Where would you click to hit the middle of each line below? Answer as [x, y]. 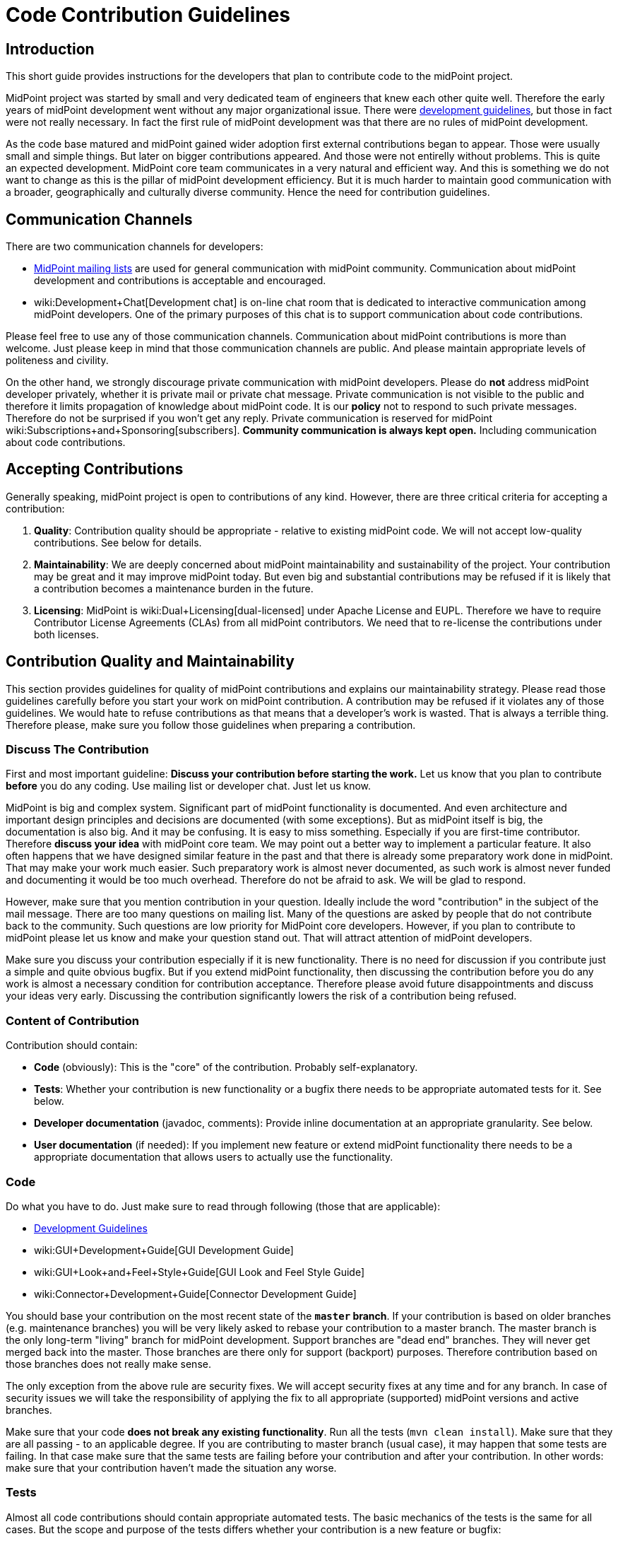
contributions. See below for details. [118, 542]
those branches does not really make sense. [108, 1364]
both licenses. [66, 634]
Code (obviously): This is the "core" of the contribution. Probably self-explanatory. [226, 1067]
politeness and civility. [57, 361]
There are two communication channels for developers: [135, 247]
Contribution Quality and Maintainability [150, 662]
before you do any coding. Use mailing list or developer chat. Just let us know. [189, 786]
